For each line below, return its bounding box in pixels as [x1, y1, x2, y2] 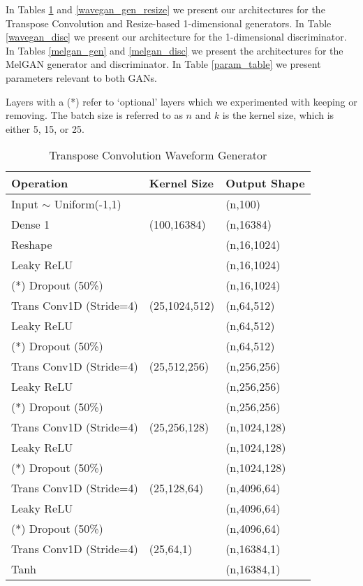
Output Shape [225, 175, 305, 192]
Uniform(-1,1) [54, 196, 121, 213]
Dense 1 [11, 216, 50, 233]
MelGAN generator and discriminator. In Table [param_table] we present [6, 57, 321, 71]
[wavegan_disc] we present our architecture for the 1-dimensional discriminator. [6, 29, 347, 44]
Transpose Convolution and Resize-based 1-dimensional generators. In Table [6, 15, 332, 30]
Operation [11, 175, 68, 192]
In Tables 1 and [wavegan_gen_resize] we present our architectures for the [6, 2, 325, 16]
